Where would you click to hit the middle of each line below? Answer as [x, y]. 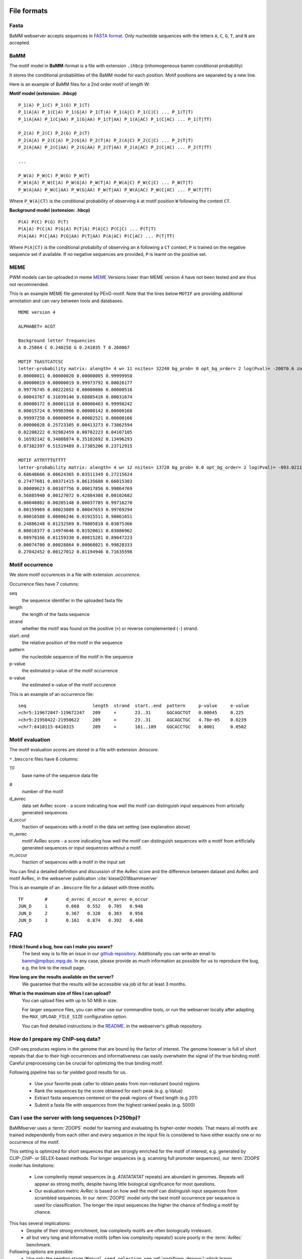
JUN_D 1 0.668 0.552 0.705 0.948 [81, 906]
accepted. [20, 43]
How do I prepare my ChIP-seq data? [55, 1039]
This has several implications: [40, 1223]
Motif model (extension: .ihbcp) [43, 94]
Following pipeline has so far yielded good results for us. [68, 1072]
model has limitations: [32, 1165]
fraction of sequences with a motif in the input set [73, 862]
